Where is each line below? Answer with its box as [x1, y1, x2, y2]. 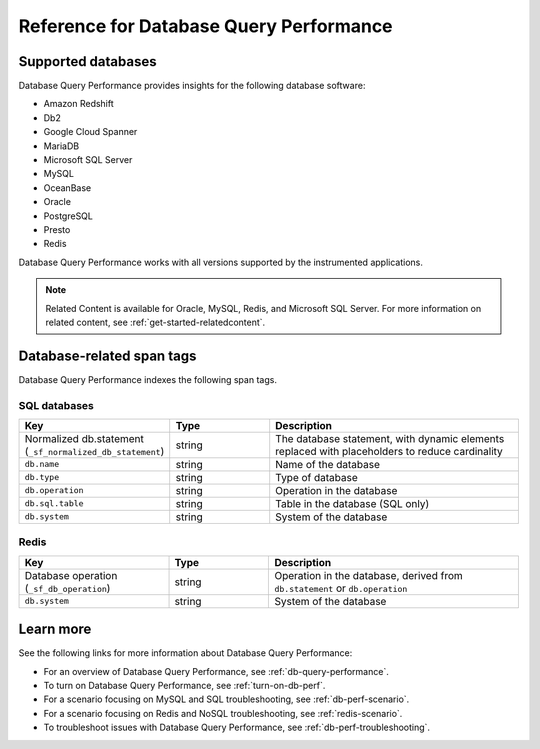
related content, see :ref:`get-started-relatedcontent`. [45, 316, 266, 328]
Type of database [275, 470, 359, 484]
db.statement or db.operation [274, 581, 408, 595]
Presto [43, 223, 71, 235]
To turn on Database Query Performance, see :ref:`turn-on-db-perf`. [43, 680, 326, 692]
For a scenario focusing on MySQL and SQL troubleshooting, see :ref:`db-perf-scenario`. [43, 693, 410, 705]
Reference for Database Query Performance [18, 15, 394, 37]
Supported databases [18, 53, 157, 70]
